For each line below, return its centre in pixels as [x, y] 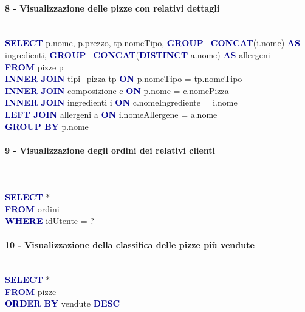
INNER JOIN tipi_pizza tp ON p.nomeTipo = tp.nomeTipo [124, 79]
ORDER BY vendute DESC [63, 303]
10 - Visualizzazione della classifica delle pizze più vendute [130, 244]
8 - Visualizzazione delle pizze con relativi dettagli [112, 8]
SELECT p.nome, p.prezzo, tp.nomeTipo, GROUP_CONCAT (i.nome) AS [152, 43]
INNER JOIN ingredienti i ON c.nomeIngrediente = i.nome [121, 102]
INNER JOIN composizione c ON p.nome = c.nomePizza [117, 90]
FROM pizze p [34, 66]
